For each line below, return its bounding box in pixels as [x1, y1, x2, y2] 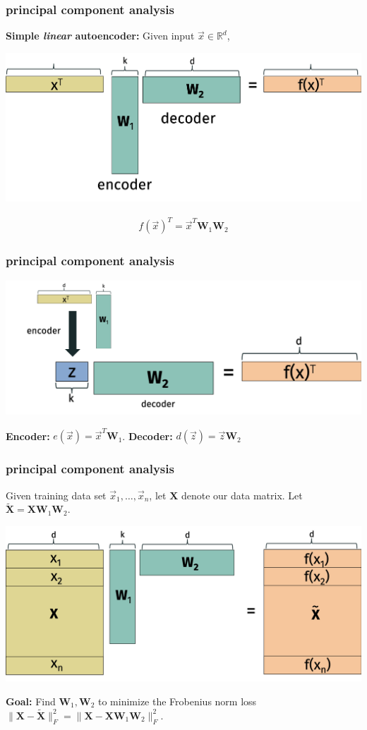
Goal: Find [6, 694, 56, 708]
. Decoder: [122, 428, 173, 443]
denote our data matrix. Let [181, 487, 303, 502]
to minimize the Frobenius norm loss [97, 694, 257, 708]
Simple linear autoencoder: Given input [6, 28, 195, 43]
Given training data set [6, 487, 107, 502]
